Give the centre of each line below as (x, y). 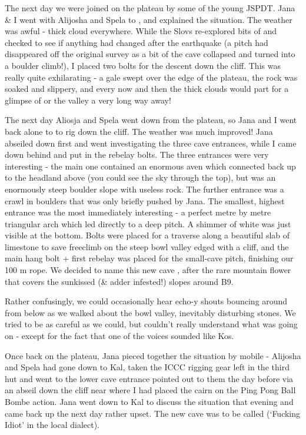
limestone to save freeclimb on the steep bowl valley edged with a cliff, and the (147, 246)
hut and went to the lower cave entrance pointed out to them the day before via (149, 378)
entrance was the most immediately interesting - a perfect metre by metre (138, 212)
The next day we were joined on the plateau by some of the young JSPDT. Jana (150, 8)
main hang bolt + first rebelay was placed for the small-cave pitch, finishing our (149, 258)
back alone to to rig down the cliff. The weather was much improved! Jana (139, 131)
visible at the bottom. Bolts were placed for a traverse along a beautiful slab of (147, 235)
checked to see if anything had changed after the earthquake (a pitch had (137, 42)
